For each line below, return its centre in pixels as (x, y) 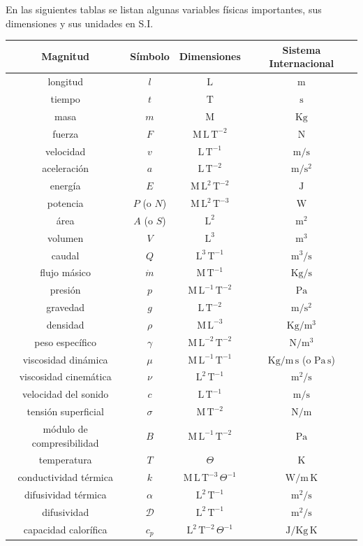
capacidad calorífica (65, 530)
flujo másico (66, 272)
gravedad (66, 307)
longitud (65, 81)
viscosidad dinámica (65, 359)
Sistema (302, 49)
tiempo (65, 98)
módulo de (65, 429)
